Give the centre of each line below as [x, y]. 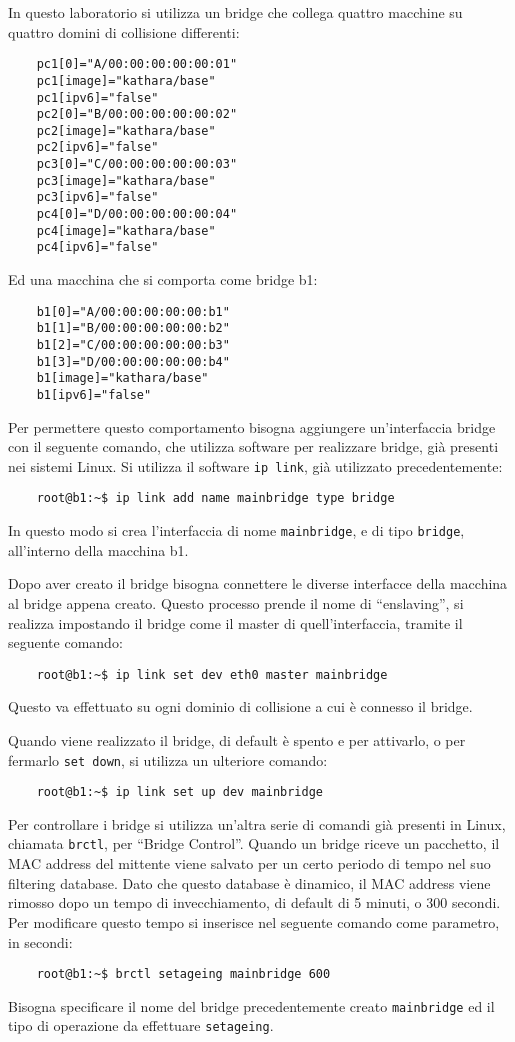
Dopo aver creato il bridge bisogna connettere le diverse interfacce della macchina [258, 583]
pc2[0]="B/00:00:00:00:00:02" [137, 114]
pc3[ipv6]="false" [97, 197]
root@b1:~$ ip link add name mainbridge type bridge [215, 498]
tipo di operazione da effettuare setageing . [141, 1025]
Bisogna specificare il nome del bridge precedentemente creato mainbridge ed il [251, 1005]
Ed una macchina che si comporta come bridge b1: [163, 279]
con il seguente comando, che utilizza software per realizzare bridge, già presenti [253, 446]
